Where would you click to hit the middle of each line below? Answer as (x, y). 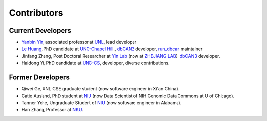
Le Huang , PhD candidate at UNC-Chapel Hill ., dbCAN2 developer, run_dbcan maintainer (112, 49)
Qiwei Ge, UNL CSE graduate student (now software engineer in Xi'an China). (100, 89)
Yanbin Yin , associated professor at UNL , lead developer (79, 42)
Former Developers (40, 77)
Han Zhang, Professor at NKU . (52, 110)
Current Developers (40, 30)
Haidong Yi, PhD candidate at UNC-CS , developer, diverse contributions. (96, 63)
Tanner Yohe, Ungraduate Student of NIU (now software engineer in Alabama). (102, 102)
